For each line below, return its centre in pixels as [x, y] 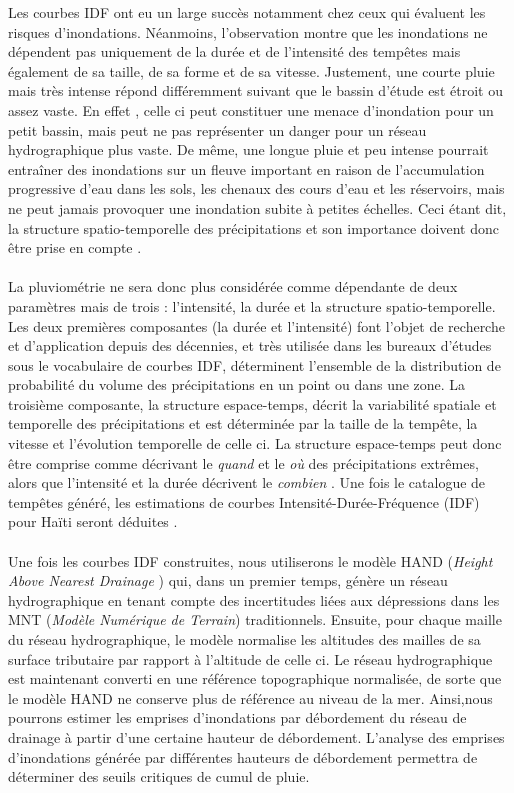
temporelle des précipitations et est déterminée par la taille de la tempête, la [243, 423]
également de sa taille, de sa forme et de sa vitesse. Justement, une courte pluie [251, 70]
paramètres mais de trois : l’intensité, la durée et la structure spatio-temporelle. [252, 305]
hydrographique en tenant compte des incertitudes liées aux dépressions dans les [254, 599]
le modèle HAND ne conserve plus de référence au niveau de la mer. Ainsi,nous [250, 697]
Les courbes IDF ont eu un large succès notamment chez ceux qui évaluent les [247, 12]
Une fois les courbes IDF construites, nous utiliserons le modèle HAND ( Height [250, 560]
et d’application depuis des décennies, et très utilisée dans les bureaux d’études [250, 345]
